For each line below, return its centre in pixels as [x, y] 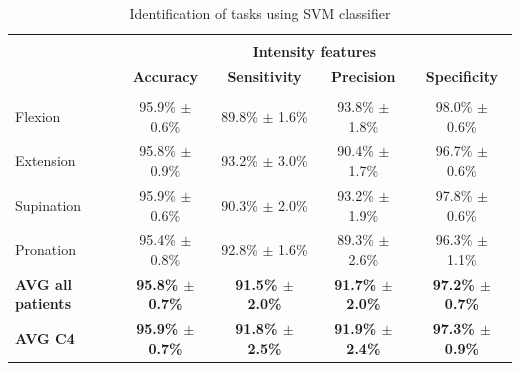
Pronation [45, 249]
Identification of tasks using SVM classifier [260, 13]
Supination [48, 204]
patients [43, 303]
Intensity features [314, 51]
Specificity [461, 75]
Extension [45, 160]
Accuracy [165, 75]
